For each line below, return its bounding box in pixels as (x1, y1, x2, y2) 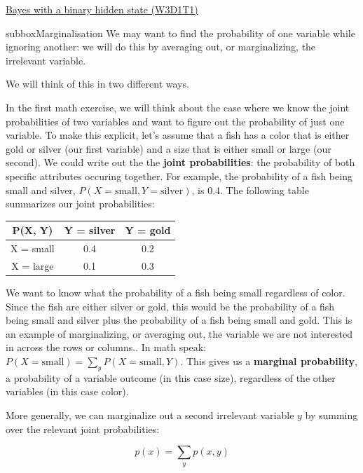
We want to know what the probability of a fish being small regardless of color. (6, 285, 345, 299)
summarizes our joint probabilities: (6, 196, 155, 211)
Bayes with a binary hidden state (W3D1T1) (6, 2, 198, 16)
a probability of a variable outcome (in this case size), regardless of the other (6, 370, 336, 385)
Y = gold (125, 223, 171, 238)
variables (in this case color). (6, 384, 129, 399)
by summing (305, 407, 358, 422)
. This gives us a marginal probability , (180, 353, 357, 368)
